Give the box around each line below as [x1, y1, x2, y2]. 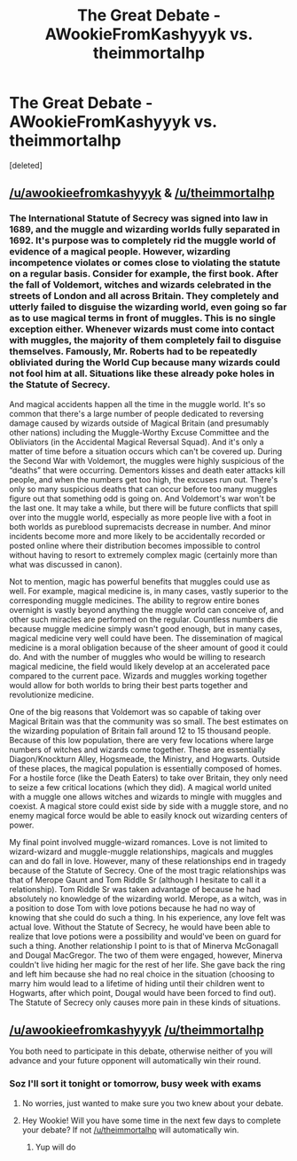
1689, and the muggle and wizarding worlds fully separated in [9, 224, 281, 236]
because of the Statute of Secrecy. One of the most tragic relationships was [9, 865, 286, 875]
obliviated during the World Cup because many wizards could [9, 357, 281, 369]
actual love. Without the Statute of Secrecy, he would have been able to [9, 922, 270, 932]
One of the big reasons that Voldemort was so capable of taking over [9, 706, 262, 717]
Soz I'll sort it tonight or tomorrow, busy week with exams [9, 1078, 262, 1090]
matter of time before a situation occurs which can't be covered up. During [9, 445, 282, 457]
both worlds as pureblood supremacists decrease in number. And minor [9, 521, 271, 532]
